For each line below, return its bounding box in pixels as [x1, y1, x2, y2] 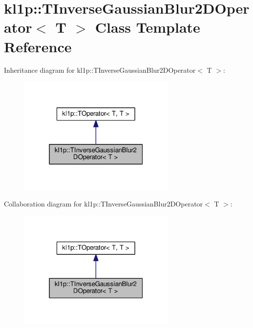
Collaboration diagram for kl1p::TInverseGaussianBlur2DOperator [4, 199, 203, 209]
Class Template [95, 17, 200, 37]
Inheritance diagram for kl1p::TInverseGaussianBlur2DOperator [4, 64, 196, 75]
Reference [4, 36, 72, 56]
